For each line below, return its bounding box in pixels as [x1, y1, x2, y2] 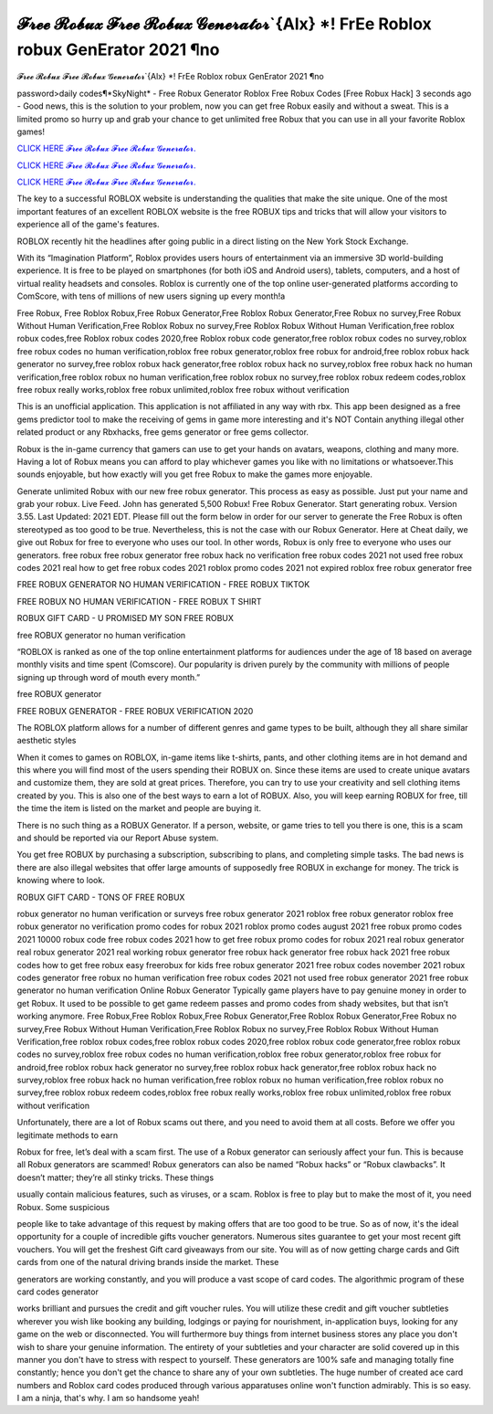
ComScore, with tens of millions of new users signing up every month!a [16, 290, 286, 301]
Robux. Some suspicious [16, 1201, 110, 1212]
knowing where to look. [16, 875, 105, 886]
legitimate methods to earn [16, 1129, 119, 1141]
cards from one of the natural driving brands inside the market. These [16, 1257, 279, 1268]
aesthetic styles [16, 735, 77, 746]
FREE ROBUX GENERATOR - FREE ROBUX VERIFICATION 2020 [16, 705, 254, 716]
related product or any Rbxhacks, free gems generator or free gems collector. [16, 427, 309, 438]
